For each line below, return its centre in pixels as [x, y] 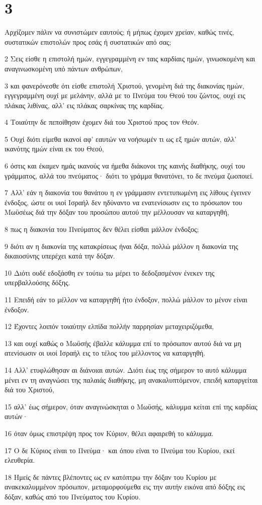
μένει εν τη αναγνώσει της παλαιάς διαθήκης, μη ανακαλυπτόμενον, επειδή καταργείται [131, 380]
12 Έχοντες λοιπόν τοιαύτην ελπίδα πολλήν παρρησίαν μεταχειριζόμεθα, [109, 326]
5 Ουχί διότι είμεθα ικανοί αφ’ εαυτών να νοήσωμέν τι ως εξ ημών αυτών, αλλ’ [121, 139]
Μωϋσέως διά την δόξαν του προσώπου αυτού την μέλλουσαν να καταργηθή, [117, 212]
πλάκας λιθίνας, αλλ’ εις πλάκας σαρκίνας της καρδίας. [84, 105]
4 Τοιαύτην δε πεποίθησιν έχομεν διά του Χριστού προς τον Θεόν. [102, 122]
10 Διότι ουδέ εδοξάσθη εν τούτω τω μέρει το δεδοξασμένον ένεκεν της [110, 272]
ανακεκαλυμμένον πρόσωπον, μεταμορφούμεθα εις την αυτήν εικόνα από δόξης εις [125, 487]
